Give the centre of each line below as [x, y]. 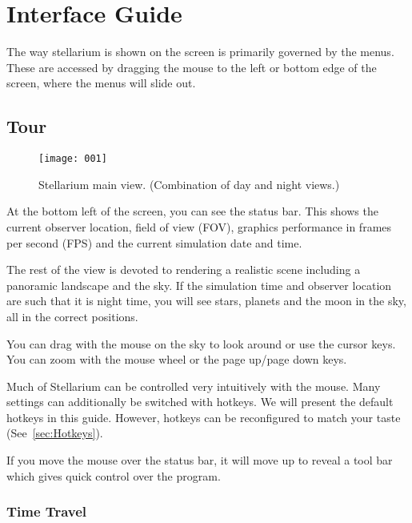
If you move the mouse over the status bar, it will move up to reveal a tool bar [200, 460]
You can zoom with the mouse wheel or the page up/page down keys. [177, 359]
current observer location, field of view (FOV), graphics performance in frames [199, 226]
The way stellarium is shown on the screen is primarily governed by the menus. [200, 52]
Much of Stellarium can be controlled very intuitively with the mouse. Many [194, 386]
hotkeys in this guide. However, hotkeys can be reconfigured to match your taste [204, 417]
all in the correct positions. [72, 316]
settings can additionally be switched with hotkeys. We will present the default [200, 402]
